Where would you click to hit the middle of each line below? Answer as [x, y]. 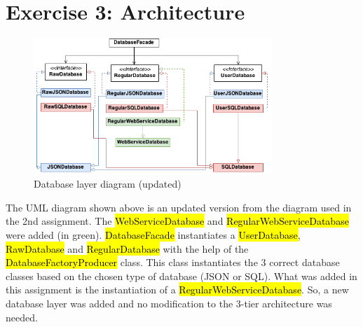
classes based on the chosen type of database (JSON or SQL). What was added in [181, 276]
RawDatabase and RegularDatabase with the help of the [127, 248]
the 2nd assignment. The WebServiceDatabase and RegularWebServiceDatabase [177, 221]
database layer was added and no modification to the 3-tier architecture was [169, 304]
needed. [22, 317]
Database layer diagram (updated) [108, 184]
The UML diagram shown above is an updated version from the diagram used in [179, 207]
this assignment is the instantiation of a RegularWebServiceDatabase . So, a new [177, 290]
